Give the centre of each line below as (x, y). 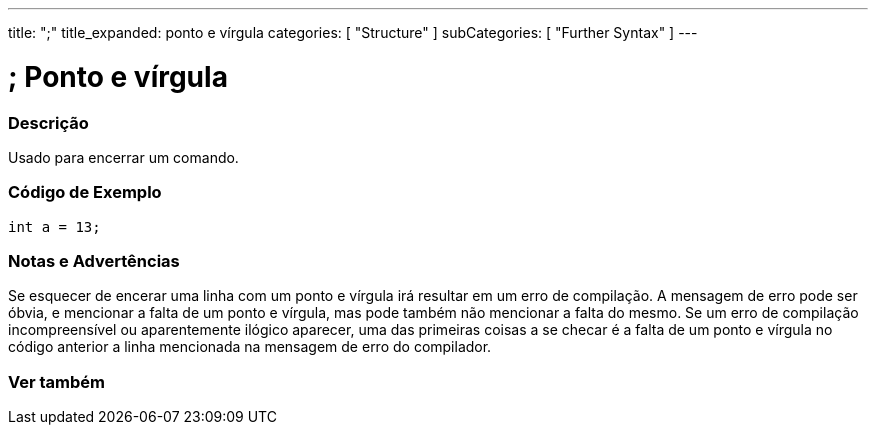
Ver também (56, 381)
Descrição (48, 122)
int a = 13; (54, 226)
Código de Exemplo (85, 192)
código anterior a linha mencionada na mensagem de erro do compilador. (250, 347)
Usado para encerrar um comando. (123, 157)
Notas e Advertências (94, 261)
